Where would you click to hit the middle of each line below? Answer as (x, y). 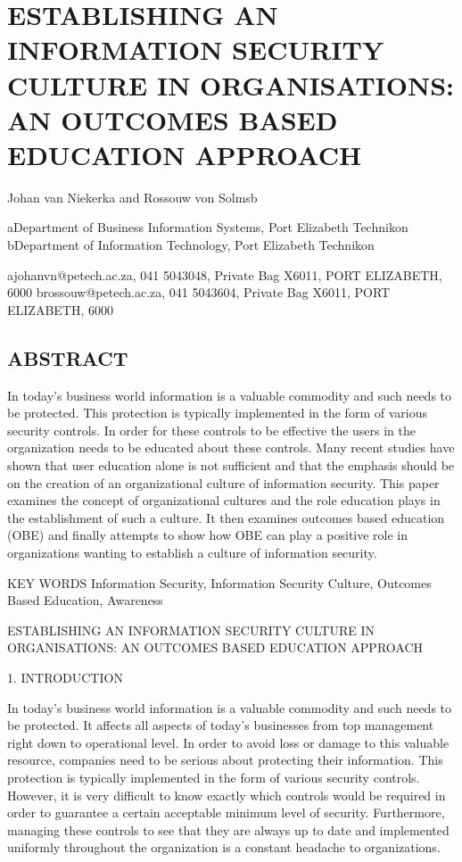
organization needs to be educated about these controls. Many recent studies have (231, 448)
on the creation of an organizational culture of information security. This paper (223, 482)
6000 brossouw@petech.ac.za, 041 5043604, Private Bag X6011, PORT (199, 292)
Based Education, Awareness (85, 600)
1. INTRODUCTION (65, 677)
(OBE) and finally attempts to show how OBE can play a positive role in (208, 535)
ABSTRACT (68, 357)
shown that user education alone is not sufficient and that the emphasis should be (231, 465)
